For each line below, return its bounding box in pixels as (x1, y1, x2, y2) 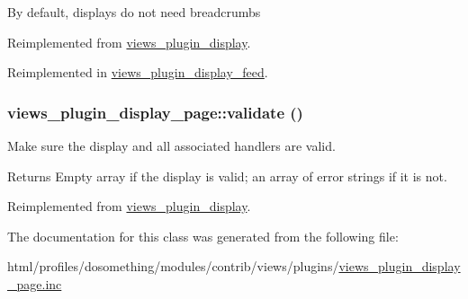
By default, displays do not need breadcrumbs (7, 3, 261, 21)
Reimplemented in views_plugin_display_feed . (7, 63, 268, 82)
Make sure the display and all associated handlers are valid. (7, 136, 336, 154)
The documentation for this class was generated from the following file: (7, 226, 399, 245)
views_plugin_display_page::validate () (7, 101, 303, 123)
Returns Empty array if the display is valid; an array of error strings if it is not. (7, 166, 447, 185)
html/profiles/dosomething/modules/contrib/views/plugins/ (7, 257, 339, 276)
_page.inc (7, 274, 62, 293)
